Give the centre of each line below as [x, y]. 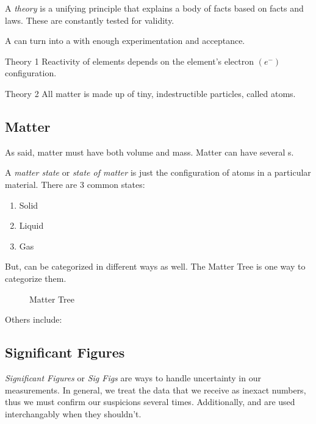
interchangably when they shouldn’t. [73, 413]
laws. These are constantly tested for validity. [90, 20]
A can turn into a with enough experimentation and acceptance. [125, 41]
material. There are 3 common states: [75, 184]
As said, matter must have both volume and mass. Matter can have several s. [149, 152]
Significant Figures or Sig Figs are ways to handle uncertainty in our [133, 377]
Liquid [31, 225]
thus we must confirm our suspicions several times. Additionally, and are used [150, 402]
